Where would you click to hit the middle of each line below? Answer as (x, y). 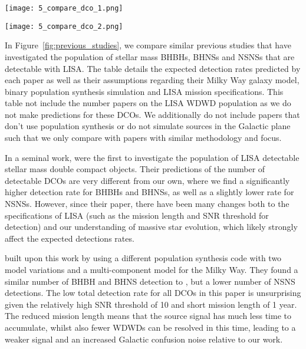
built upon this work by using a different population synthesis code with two (143, 258)
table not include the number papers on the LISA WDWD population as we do (148, 103)
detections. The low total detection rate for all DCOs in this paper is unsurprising (153, 293)
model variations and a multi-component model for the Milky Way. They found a (152, 269)
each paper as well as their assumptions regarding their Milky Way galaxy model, (152, 80)
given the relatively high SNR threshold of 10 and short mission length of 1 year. (151, 304)
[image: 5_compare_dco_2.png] (64, 26)
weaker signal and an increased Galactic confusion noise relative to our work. (144, 339)
